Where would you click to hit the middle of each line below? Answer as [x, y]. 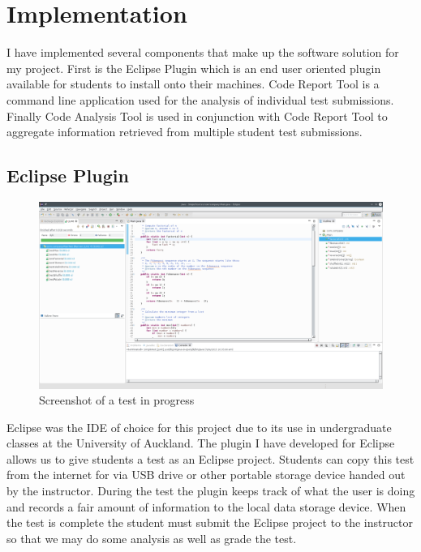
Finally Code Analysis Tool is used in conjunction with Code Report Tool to [197, 116]
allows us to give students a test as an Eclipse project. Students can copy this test [210, 458]
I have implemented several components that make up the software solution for [203, 52]
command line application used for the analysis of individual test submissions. [200, 99]
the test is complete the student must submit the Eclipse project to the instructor [210, 522]
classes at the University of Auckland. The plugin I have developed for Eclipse [201, 443]
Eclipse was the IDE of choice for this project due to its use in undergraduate [199, 427]
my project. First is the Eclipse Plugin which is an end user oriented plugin [194, 68]
